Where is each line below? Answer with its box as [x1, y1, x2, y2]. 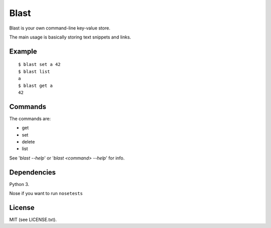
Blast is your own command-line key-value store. [9, 25, 110, 31]
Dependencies [9, 168, 56, 176]
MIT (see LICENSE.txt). [9, 216, 57, 222]
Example [9, 47, 37, 55]
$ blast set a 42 [18, 61, 61, 67]
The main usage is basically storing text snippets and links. [9, 34, 131, 40]
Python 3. [9, 181, 30, 187]
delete [22, 138, 35, 144]
